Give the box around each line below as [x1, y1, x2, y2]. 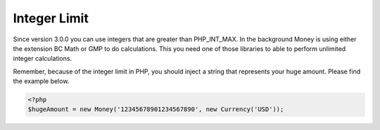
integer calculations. [13, 55, 72, 63]
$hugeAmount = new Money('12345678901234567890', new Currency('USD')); [27, 106, 284, 113]
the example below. [13, 77, 70, 85]
